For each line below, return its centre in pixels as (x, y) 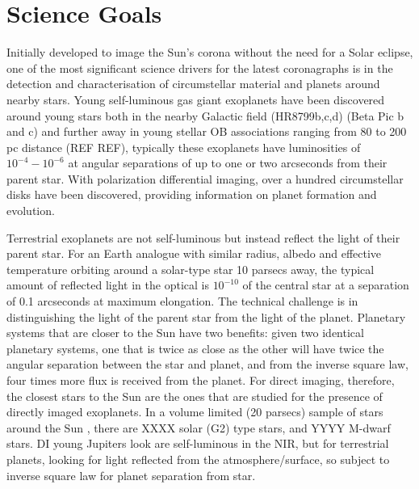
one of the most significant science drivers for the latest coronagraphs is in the (200, 67)
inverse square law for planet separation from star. (131, 475)
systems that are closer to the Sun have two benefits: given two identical (185, 333)
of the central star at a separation (326, 285)
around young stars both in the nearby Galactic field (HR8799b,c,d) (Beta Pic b (205, 115)
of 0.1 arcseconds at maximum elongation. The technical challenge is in (182, 301)
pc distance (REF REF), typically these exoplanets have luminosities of (184, 147)
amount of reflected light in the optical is (108, 285)
